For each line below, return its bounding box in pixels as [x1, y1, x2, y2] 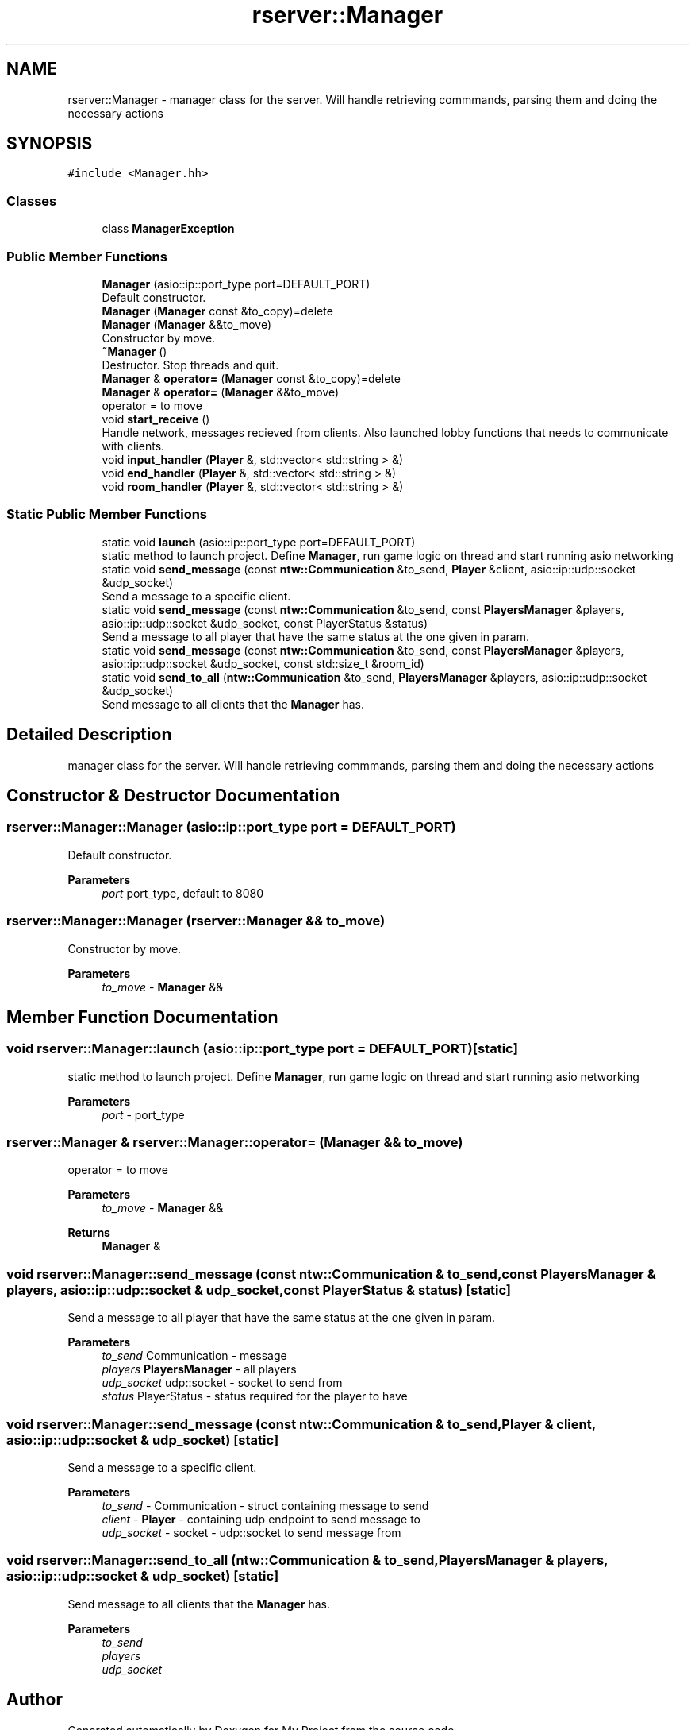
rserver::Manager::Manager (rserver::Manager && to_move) [6, 913, 386, 929]
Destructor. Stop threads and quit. [102, 357, 279, 372]
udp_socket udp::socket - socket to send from [102, 1376, 343, 1390]
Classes [6, 192, 57, 209]
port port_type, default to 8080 [102, 886, 263, 900]
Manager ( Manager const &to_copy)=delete [102, 303, 333, 318]
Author [6, 1689, 63, 1710]
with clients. [102, 438, 165, 453]
